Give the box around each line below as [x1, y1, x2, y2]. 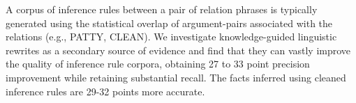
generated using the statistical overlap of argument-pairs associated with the [6, 15, 333, 30]
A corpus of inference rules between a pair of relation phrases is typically [6, 2, 318, 16]
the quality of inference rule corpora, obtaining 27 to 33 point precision [6, 56, 310, 71]
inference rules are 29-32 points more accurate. [6, 84, 205, 98]
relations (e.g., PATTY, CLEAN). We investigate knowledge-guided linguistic [6, 29, 337, 44]
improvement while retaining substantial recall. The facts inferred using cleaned [6, 70, 346, 84]
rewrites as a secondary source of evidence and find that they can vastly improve [6, 42, 351, 57]
